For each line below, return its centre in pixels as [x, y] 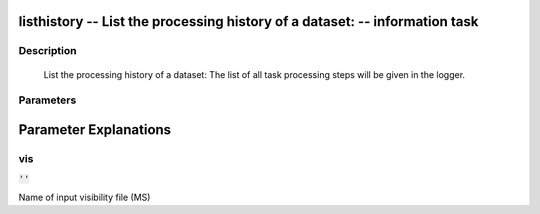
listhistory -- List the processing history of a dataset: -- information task [248, 21]
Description [47, 51]
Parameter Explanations [95, 129]
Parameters [47, 100]
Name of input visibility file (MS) [84, 197]
